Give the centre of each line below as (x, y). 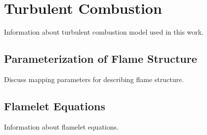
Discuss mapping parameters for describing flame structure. (94, 79)
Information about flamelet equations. (61, 126)
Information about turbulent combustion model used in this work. (104, 32)
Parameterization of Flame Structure (101, 59)
